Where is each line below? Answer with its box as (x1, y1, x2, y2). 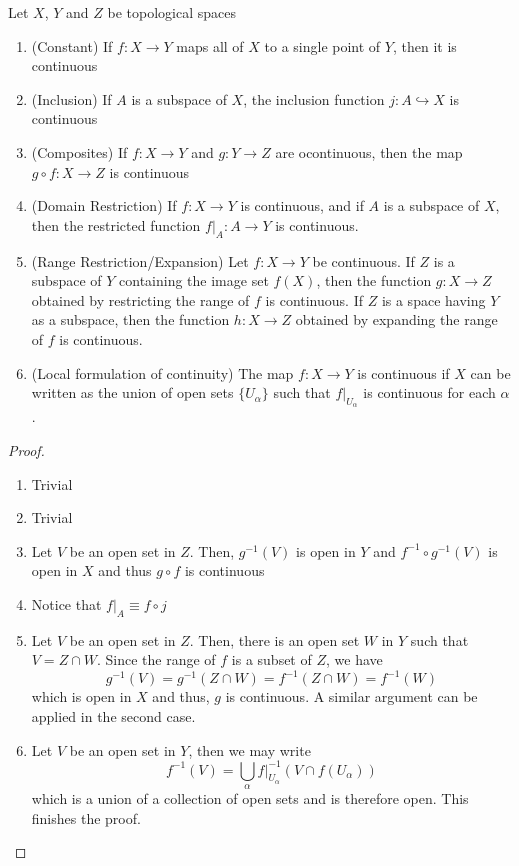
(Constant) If (31, 35, 113, 56)
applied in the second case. (31, 705, 196, 726)
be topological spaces (107, 2, 236, 22)
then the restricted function (31, 214, 201, 235)
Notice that (31, 593, 102, 614)
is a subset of (231, 649, 312, 670)
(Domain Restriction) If (31, 195, 177, 216)
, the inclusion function (243, 88, 385, 109)
